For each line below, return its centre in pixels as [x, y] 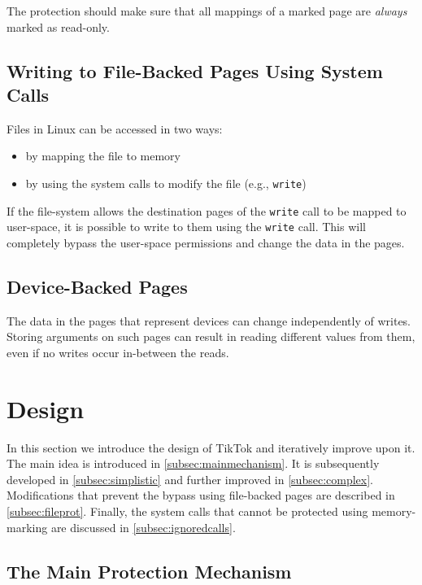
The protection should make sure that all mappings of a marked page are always [207, 11]
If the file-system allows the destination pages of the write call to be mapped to [207, 210]
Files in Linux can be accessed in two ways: [115, 128]
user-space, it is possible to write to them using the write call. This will [186, 227]
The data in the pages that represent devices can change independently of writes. [209, 320]
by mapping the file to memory [103, 156]
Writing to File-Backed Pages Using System [195, 70]
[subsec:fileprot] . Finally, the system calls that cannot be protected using [187, 511]
